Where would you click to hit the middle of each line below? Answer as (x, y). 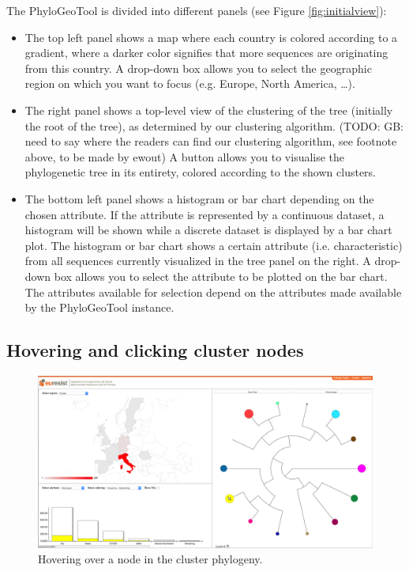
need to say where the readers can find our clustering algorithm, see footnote (211, 141)
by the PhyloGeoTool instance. (99, 307)
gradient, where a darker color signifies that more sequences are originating (206, 53)
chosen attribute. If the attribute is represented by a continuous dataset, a (204, 214)
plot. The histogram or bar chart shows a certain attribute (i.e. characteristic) (214, 245)
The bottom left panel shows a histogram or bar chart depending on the (199, 198)
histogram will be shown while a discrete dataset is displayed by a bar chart (208, 230)
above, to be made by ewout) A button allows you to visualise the (185, 156)
